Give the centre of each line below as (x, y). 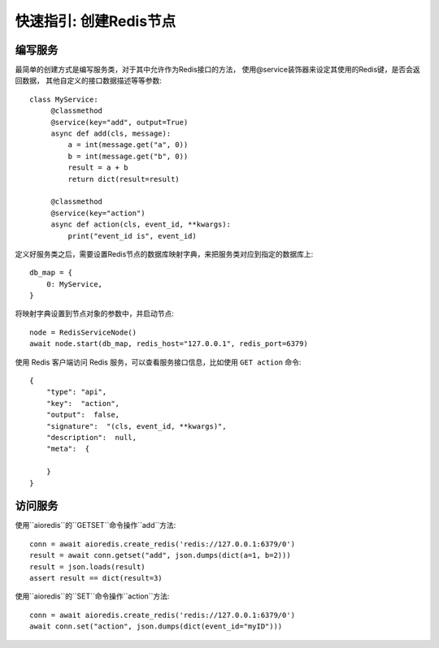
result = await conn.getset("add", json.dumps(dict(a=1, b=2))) (161, 555)
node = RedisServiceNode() (83, 332)
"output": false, (83, 415)
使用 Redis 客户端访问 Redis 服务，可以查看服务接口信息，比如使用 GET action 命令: (158, 362)
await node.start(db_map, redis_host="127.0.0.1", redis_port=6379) (169, 344)
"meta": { (68, 449)
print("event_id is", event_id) (132, 236)
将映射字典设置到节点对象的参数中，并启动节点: (95, 313)
